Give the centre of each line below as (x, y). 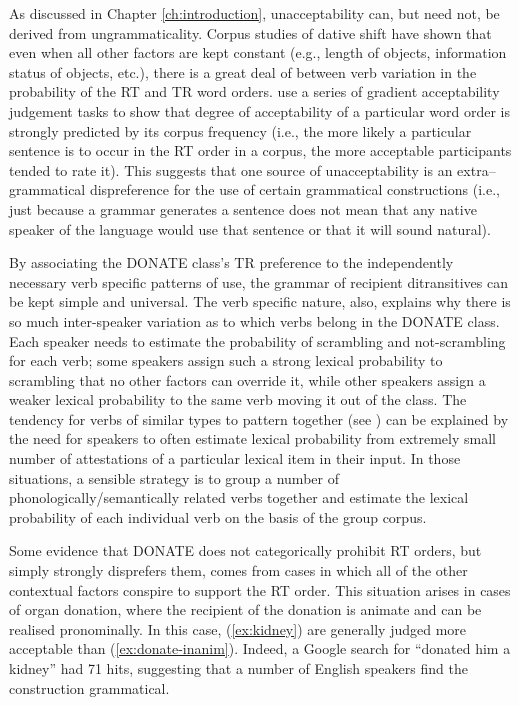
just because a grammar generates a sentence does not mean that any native (243, 208)
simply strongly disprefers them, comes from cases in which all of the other (238, 570)
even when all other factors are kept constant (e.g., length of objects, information (258, 52)
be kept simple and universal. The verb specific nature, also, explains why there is (260, 301)
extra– (476, 169)
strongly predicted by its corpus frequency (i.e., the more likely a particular (240, 130)
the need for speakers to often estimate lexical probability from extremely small (252, 438)
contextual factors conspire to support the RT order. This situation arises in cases (260, 589)
